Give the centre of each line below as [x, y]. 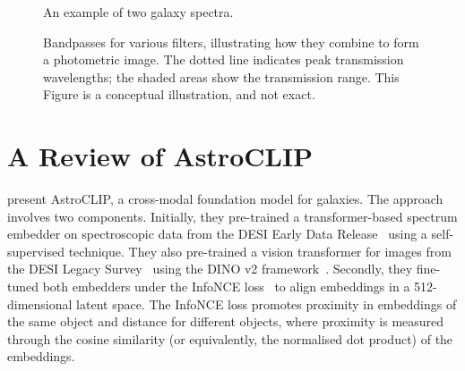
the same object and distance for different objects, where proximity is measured [226, 321]
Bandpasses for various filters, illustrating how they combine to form [231, 42]
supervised [36, 251]
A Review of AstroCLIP [160, 156]
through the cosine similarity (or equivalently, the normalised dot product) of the [230, 338]
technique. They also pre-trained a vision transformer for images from [260, 251]
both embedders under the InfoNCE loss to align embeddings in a [226, 287]
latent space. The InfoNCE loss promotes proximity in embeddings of [267, 304]
